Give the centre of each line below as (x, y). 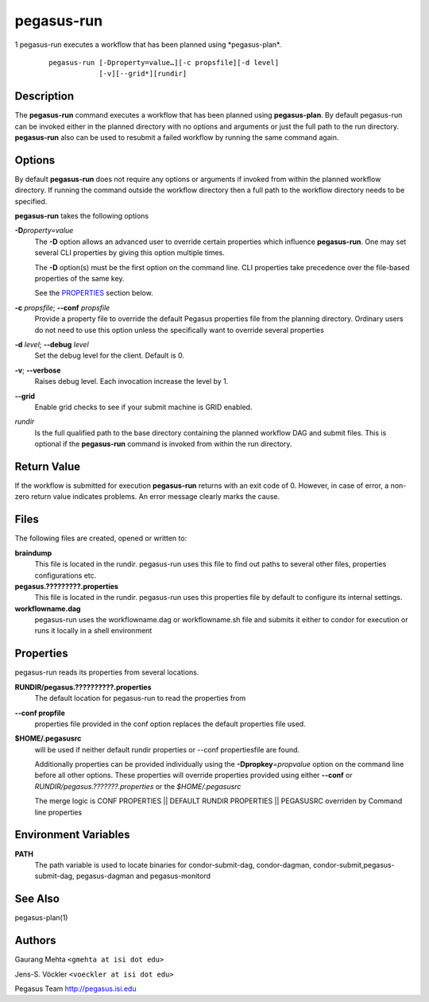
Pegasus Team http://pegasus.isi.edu (75, 988)
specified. (31, 201)
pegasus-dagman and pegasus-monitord (143, 876)
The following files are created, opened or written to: (101, 538)
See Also (37, 899)
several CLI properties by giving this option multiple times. (130, 253)
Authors (35, 940)
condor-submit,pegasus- (354, 865)
